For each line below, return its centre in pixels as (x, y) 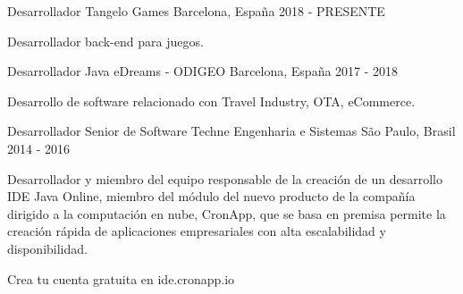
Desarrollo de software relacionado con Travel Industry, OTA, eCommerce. (211, 101)
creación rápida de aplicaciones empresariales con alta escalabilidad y (197, 231)
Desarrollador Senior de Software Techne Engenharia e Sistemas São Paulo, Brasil (231, 131)
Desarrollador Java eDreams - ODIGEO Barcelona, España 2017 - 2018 (203, 71)
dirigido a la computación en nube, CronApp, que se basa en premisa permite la (227, 213)
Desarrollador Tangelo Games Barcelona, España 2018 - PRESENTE (196, 11)
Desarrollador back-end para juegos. (105, 41)
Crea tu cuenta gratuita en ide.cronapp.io (121, 278)
